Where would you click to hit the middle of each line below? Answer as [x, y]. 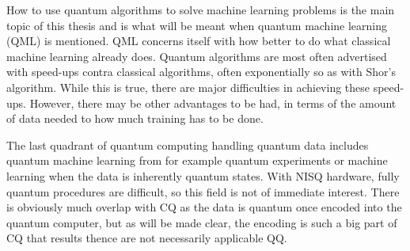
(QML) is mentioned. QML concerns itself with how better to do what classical [199, 41]
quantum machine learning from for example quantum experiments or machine [197, 160]
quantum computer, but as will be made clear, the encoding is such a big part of [202, 222]
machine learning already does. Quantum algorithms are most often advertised [197, 56]
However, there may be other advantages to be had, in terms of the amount [213, 103]
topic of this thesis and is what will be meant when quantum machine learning [197, 25]
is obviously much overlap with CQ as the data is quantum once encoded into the [204, 207]
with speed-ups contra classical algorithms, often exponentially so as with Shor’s [201, 72]
